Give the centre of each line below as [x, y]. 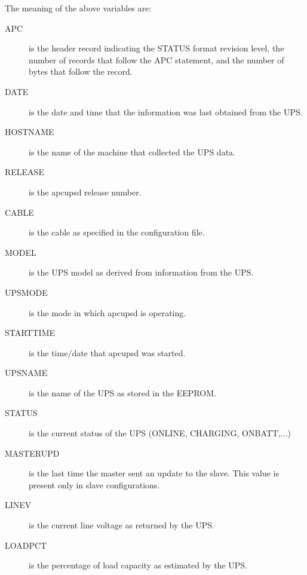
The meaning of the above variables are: [78, 8]
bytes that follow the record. [81, 71]
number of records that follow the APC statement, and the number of [156, 59]
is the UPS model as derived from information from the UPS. [141, 272]
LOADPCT [26, 545]
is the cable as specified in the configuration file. [117, 232]
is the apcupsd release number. [85, 192]
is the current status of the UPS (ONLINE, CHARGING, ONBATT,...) [160, 433]
